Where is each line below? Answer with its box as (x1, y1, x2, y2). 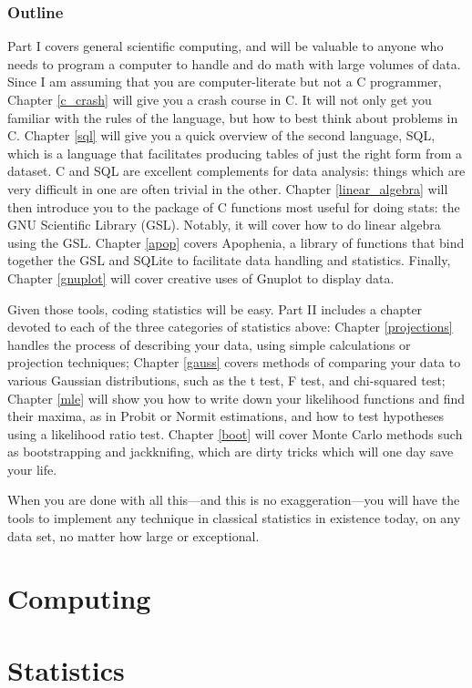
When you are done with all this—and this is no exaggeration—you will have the (7, 490, 460, 509)
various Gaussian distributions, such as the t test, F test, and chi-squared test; (7, 370, 446, 389)
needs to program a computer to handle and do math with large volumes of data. (7, 54, 461, 73)
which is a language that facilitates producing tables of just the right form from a (7, 143, 463, 162)
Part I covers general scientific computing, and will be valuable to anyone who (7, 36, 444, 56)
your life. (7, 459, 57, 478)
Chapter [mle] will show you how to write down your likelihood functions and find (7, 388, 466, 407)
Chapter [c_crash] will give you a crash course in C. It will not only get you (7, 90, 432, 108)
